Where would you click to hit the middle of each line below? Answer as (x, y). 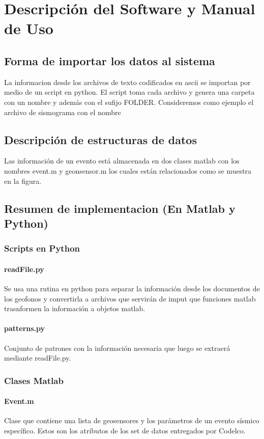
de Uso (29, 28)
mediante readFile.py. (38, 358)
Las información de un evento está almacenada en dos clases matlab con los (122, 161)
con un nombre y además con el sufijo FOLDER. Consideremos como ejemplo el (129, 102)
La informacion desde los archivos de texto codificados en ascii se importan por (127, 82)
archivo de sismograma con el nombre (63, 112)
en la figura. (23, 181)
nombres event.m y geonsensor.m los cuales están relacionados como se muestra (128, 170)
